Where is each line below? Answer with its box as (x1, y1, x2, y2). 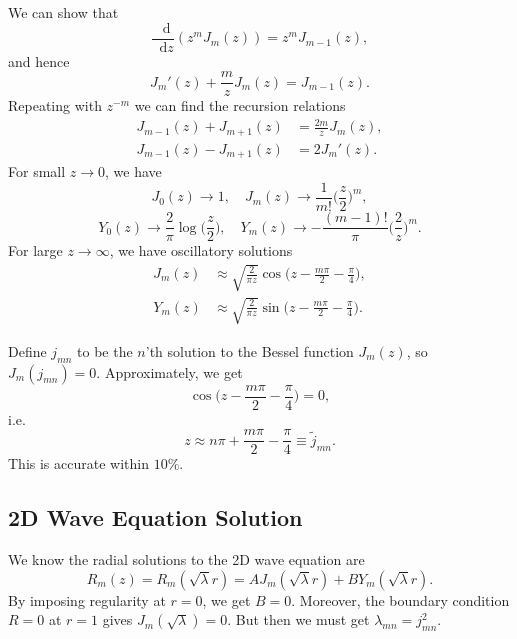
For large (8, 240, 63, 261)
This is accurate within (8, 453, 149, 474)
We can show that (8, 2, 119, 22)
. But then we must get (227, 609, 370, 630)
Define (8, 340, 47, 361)
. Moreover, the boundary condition (291, 589, 510, 610)
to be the (77, 340, 133, 361)
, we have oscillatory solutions (109, 240, 293, 261)
